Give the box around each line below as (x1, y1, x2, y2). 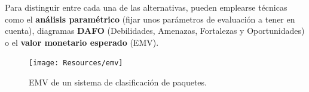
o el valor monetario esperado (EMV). (5, 36, 159, 48)
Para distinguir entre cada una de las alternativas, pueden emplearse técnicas (5, 1, 287, 13)
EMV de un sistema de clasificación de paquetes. (29, 76, 207, 88)
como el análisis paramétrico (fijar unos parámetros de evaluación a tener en (5, 12, 295, 25)
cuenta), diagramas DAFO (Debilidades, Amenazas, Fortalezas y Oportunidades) (5, 24, 305, 37)
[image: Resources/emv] (29, 59, 123, 68)
